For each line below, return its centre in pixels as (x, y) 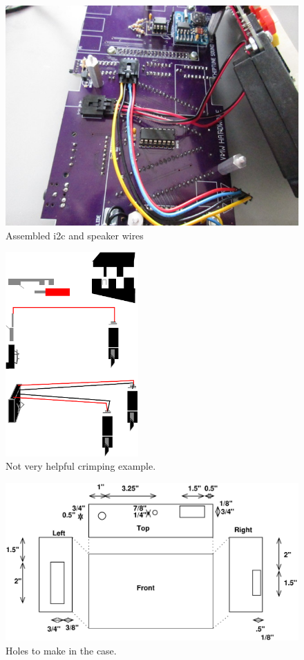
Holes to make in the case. (61, 650)
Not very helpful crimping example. (81, 466)
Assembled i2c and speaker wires (75, 235)
